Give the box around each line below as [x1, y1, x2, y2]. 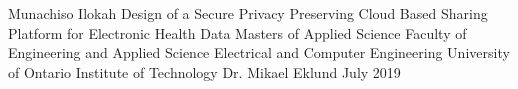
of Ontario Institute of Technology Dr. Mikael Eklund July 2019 [8, 61, 401, 82]
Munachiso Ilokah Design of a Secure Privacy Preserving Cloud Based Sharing [8, 3, 488, 23]
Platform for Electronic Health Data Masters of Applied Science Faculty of [8, 22, 467, 43]
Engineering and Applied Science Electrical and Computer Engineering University [8, 42, 510, 63]
